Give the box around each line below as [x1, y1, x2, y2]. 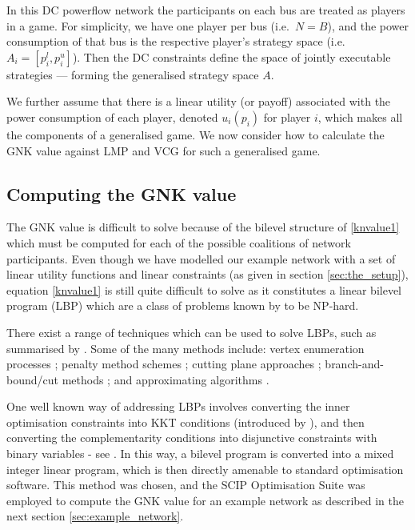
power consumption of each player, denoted [6, 108, 218, 125]
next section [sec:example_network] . [6, 508, 184, 524]
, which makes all [317, 108, 403, 125]
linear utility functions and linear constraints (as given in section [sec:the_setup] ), [6, 266, 409, 283]
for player [263, 108, 311, 125]
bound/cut [6, 371, 58, 387]
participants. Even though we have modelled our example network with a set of [6, 250, 396, 267]
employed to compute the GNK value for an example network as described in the [6, 492, 404, 508]
